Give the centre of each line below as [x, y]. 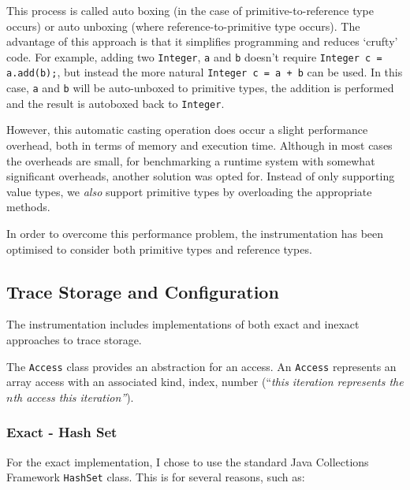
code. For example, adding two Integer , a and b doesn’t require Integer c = [194, 56]
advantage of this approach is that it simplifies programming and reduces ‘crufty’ [202, 41]
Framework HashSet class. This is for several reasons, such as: [156, 477]
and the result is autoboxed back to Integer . [116, 103]
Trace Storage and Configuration [143, 291]
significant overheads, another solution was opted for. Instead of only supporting [201, 176]
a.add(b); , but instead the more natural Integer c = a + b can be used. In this [205, 72]
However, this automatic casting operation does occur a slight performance [187, 130]
